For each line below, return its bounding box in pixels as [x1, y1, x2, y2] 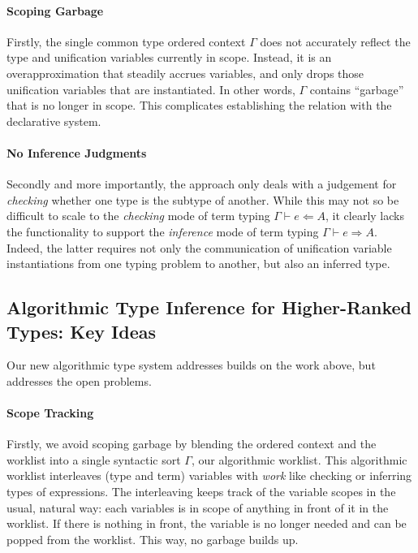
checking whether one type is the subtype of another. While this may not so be [6, 191, 399, 208]
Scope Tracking [6, 404, 94, 421]
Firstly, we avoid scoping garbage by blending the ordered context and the [6, 435, 377, 452]
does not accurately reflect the [260, 32, 411, 50]
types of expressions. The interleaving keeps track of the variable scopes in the [6, 483, 396, 500]
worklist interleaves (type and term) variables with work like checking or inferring [6, 467, 412, 484]
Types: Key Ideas [6, 318, 157, 343]
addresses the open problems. [6, 372, 152, 389]
